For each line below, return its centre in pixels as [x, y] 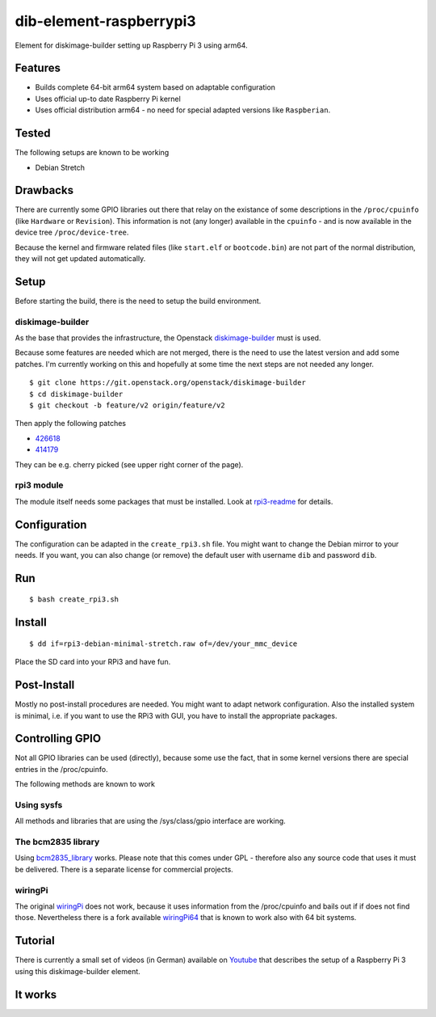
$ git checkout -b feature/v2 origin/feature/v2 [127, 405]
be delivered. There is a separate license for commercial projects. [124, 869]
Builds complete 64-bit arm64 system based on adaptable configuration [155, 87]
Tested [33, 133]
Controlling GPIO [58, 738]
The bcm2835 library [57, 842]
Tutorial [35, 941]
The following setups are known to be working [92, 153]
